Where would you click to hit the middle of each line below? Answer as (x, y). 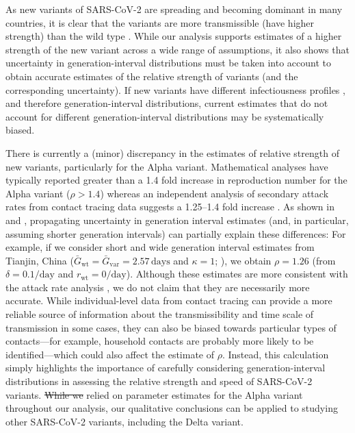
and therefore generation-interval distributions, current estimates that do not (167, 103)
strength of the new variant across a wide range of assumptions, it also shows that (177, 49)
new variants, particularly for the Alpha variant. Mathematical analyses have (167, 166)
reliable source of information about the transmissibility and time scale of (160, 314)
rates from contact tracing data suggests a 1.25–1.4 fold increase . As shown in (170, 207)
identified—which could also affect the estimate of (110, 354)
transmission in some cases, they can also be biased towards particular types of (171, 327)
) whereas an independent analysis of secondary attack (214, 193)
